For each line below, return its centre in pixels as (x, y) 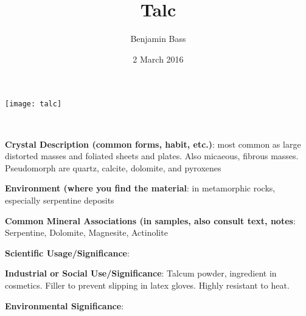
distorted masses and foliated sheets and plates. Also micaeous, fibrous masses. (152, 156)
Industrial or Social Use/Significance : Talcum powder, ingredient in (141, 273)
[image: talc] (33, 104)
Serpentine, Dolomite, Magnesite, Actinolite (86, 232)
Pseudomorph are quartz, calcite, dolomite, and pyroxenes (113, 167)
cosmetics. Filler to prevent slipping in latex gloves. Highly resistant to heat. (147, 285)
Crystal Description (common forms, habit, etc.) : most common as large (153, 144)
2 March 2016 (158, 59)
